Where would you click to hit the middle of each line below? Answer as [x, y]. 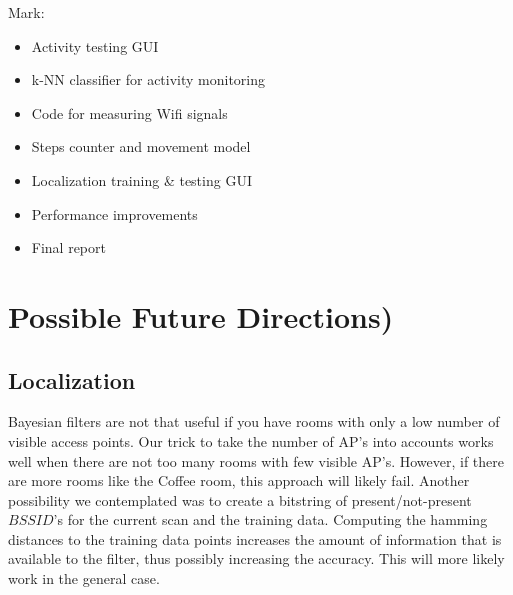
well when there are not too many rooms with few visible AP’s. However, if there [256, 460]
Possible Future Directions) [201, 315]
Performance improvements [114, 213]
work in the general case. [84, 578]
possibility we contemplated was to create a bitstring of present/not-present [240, 499]
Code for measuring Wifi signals [129, 112]
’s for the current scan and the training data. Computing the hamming [270, 519]
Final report [68, 247]
